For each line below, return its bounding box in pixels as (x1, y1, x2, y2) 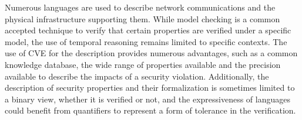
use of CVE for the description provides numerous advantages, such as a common (5, 47, 298, 59)
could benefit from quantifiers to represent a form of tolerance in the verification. (5, 104, 296, 116)
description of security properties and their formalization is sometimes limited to (5, 81, 295, 94)
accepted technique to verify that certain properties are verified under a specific (5, 24, 291, 36)
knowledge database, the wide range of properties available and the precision (5, 58, 281, 70)
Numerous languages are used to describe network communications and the (5, 1, 276, 13)
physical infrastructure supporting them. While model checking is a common (5, 12, 280, 25)
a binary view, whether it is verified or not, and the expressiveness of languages (5, 92, 290, 105)
